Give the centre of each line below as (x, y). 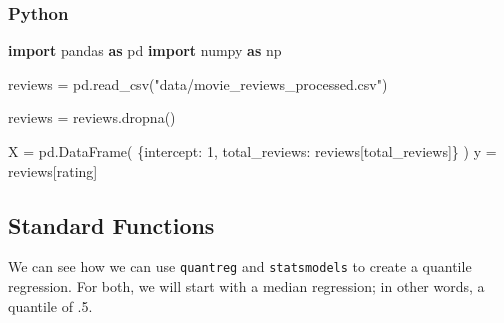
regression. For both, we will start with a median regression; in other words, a (246, 286)
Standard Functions (111, 224)
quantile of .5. (50, 305)
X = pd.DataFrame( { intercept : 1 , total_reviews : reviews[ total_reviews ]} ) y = (252, 151)
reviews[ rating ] (53, 170)
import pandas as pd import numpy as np (145, 50)
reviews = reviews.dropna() (92, 117)
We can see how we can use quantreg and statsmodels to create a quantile (240, 266)
